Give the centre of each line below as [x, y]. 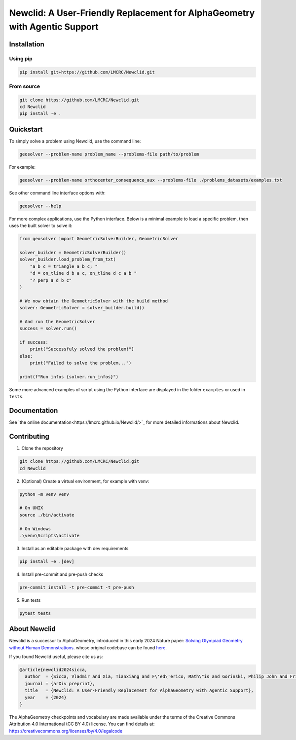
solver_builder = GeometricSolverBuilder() [73, 252]
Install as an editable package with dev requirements [75, 548]
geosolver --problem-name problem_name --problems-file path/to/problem [109, 154]
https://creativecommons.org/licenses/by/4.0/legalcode [66, 731]
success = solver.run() [48, 329]
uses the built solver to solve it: [41, 226]
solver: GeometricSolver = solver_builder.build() [82, 308]
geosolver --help [40, 206]
